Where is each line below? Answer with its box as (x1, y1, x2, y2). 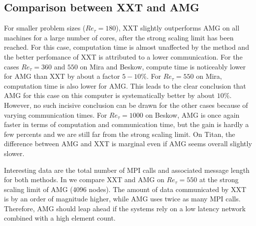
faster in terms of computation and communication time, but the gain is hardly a (4, 119, 249, 129)
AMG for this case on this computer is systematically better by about (4, 90, 215, 100)
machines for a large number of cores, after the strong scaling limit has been (4, 32, 234, 42)
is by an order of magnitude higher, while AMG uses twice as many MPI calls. (4, 194, 241, 204)
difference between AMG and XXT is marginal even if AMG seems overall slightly (4, 138, 252, 149)
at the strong (199, 174, 239, 185)
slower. (4, 148, 25, 158)
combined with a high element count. (4, 213, 116, 223)
